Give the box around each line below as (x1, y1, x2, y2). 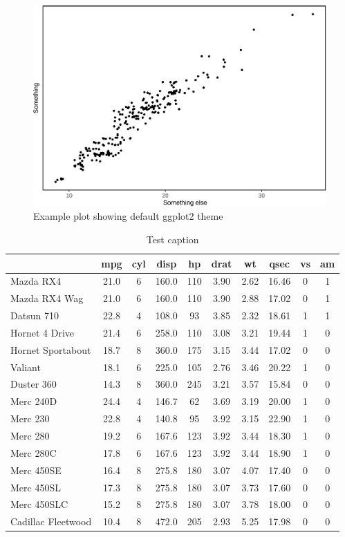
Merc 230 (10, 411, 50, 426)
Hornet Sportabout (10, 342, 91, 357)
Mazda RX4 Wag (10, 291, 84, 305)
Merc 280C (10, 445, 57, 460)
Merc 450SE (10, 462, 62, 477)
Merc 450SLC (10, 497, 68, 511)
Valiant (10, 359, 41, 374)
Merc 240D (10, 394, 57, 408)
